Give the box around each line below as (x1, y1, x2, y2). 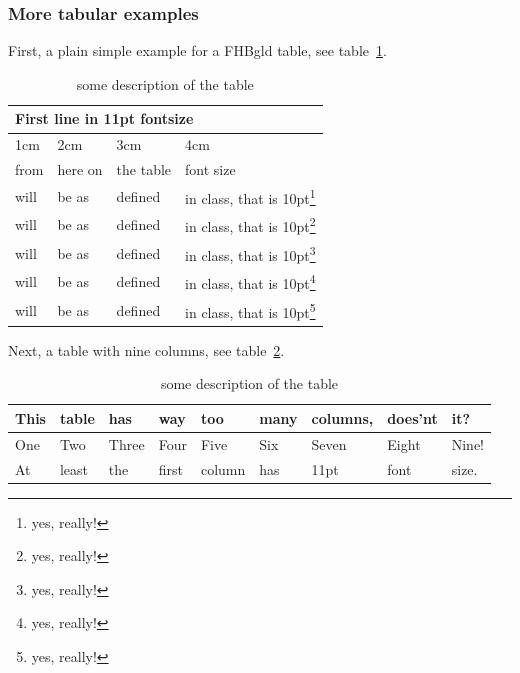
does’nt (387, 407, 438, 428)
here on (57, 159, 103, 180)
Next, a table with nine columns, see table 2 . (8, 339, 285, 360)
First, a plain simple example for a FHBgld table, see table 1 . (8, 40, 387, 61)
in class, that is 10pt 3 (185, 241, 316, 265)
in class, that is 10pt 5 (185, 298, 316, 322)
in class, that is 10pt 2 (185, 213, 316, 237)
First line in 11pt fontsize (15, 108, 194, 129)
